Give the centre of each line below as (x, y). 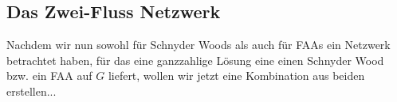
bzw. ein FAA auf (49, 76)
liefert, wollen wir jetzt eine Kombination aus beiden (236, 76)
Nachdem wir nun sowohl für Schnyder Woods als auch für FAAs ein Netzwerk (198, 45)
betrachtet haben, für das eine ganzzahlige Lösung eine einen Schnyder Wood (195, 60)
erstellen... (31, 91)
